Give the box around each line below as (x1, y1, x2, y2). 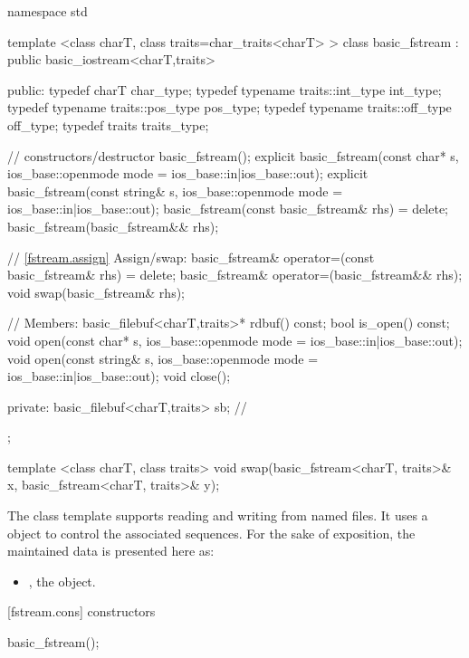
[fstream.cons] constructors (7, 602, 156, 621)
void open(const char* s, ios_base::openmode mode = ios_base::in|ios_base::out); (7, 330, 463, 349)
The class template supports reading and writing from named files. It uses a (7, 506, 428, 525)
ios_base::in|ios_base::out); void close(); (7, 367, 231, 386)
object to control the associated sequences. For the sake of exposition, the (7, 523, 416, 542)
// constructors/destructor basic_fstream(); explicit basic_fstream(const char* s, (7, 146, 459, 165)
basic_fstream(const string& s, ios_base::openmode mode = (7, 181, 343, 200)
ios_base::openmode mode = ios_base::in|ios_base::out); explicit (7, 164, 368, 183)
